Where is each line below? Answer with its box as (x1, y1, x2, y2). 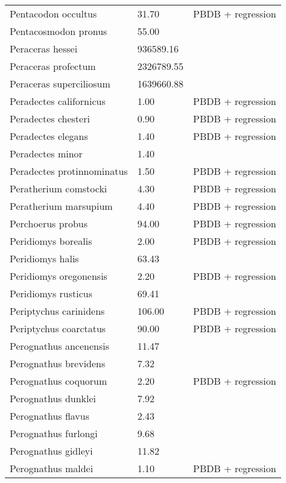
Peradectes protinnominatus (10, 164, 128, 178)
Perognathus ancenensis (10, 339, 109, 353)
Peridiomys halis (10, 251, 79, 265)
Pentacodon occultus (10, 7, 97, 21)
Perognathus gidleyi (10, 444, 93, 458)
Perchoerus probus (10, 216, 87, 230)
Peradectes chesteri (10, 112, 90, 125)
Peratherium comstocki (10, 182, 107, 195)
